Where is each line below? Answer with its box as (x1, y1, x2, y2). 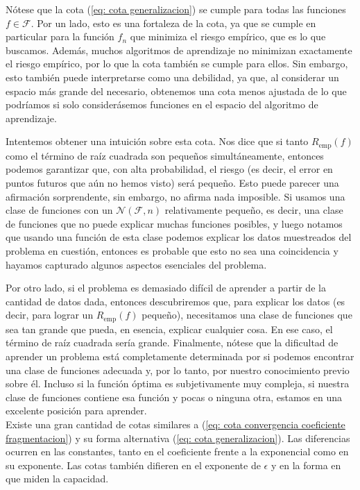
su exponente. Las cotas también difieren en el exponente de (6, 457, 261, 472)
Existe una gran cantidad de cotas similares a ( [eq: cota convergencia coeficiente (6, 416, 345, 431)
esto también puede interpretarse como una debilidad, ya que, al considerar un (6, 69, 339, 84)
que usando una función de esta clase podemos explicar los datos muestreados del (6, 230, 352, 244)
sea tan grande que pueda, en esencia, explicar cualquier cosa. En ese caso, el (6, 321, 333, 336)
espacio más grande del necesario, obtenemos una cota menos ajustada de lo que (6, 83, 347, 98)
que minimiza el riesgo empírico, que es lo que (130, 29, 326, 44)
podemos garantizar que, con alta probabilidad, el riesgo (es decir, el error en (6, 162, 333, 176)
